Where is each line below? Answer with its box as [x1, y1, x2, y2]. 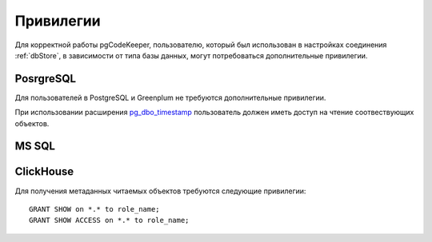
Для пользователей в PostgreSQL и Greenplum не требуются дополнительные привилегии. [14, 93, 326, 102]
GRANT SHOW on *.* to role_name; [29, 204, 160, 213]
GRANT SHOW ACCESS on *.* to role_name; [29, 216, 190, 225]
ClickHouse [14, 165, 74, 179]
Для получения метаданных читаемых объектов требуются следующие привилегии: [14, 186, 306, 196]
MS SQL [14, 140, 56, 153]
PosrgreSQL [14, 72, 76, 85]
